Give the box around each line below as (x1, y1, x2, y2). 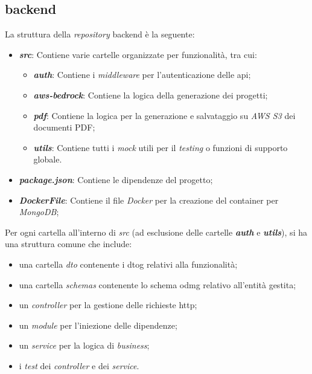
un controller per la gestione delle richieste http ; (19, 298, 197, 311)
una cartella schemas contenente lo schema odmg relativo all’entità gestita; (19, 278, 296, 291)
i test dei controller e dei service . (19, 359, 139, 372)
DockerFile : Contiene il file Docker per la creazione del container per (19, 193, 279, 206)
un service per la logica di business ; (19, 339, 150, 352)
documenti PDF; (33, 121, 95, 134)
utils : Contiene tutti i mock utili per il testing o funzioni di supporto (33, 141, 288, 153)
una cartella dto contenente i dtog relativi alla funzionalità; (19, 257, 238, 270)
